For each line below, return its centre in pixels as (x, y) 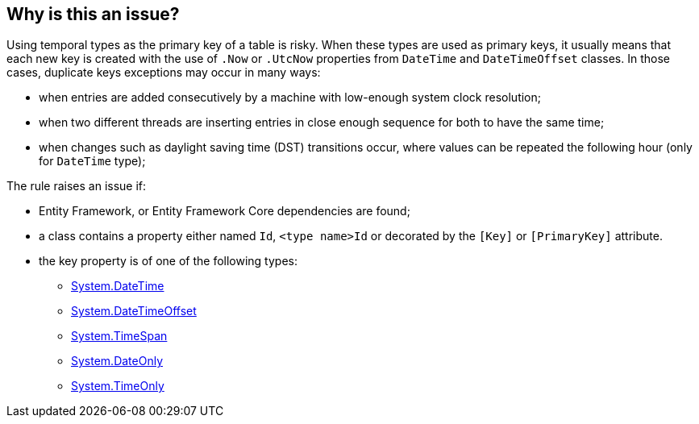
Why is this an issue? (93, 14)
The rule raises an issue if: (77, 186)
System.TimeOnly (118, 386)
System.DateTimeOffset (134, 311)
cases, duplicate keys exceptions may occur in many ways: (164, 73)
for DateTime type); (92, 161)
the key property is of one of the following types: (168, 261)
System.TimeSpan (119, 336)
